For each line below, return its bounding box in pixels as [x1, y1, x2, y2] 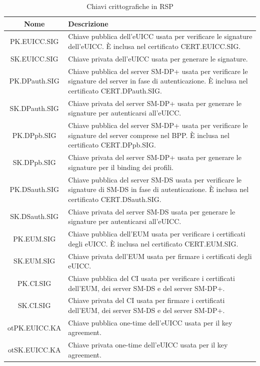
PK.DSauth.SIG [9, 184, 59, 194]
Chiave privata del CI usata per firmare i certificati [68, 295, 225, 305]
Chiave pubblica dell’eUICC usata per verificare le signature [68, 31, 252, 41]
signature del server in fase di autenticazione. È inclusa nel [68, 75, 248, 86]
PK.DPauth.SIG [9, 75, 59, 86]
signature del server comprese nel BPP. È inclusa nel [68, 129, 229, 140]
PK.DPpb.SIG [12, 129, 56, 140]
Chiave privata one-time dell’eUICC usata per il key [68, 339, 228, 350]
